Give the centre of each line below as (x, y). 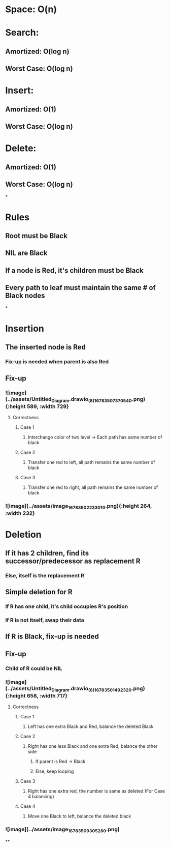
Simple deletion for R (39, 592)
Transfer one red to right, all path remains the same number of (93, 487)
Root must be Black (36, 236)
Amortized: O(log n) (37, 51)
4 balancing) (41, 797)
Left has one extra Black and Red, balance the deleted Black (91, 726)
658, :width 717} (47, 695)
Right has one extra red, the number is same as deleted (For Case (96, 791)
